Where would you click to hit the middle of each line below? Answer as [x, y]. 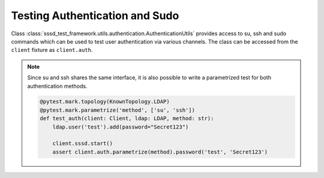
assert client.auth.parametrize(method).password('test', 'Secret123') [160, 152]
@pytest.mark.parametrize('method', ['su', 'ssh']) [117, 110]
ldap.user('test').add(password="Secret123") [121, 127]
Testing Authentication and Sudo [95, 16]
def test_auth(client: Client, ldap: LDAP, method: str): [127, 119]
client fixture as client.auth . [52, 50]
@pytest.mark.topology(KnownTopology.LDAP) [105, 102]
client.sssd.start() [83, 144]
